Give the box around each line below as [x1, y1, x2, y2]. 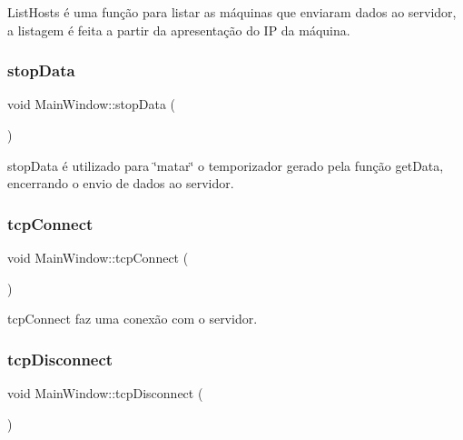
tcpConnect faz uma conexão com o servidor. [7, 309, 258, 328]
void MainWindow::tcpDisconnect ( [7, 384, 203, 402]
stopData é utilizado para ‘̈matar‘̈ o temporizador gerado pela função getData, [7, 155, 444, 175]
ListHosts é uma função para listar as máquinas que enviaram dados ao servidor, [7, 3, 457, 21]
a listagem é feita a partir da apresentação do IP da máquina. [7, 20, 350, 39]
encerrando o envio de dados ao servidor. [7, 174, 234, 193]
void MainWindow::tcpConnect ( [7, 248, 189, 266]
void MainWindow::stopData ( [7, 95, 176, 114]
